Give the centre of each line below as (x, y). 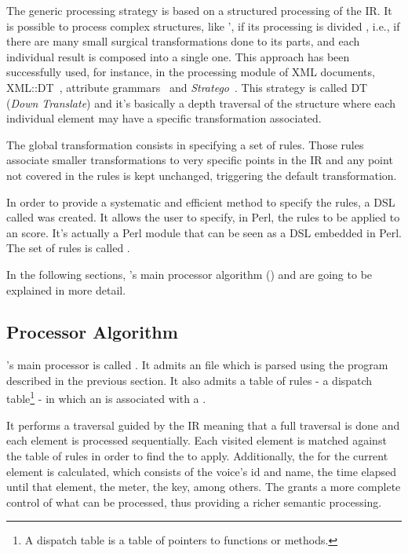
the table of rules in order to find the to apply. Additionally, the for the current (197, 455)
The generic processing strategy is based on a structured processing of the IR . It (199, 10)
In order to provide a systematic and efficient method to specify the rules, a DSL (201, 201)
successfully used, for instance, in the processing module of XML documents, (191, 72)
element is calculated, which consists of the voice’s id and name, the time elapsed (201, 471)
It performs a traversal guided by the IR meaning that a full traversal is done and (203, 425)
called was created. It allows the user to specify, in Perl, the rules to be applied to (203, 217)
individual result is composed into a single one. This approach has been (178, 56)
